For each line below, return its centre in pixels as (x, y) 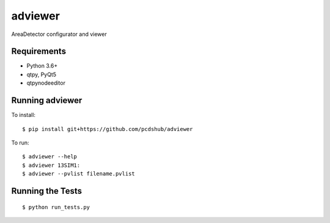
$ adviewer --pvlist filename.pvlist (79, 174)
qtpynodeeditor (46, 83)
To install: (24, 115)
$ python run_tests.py (56, 207)
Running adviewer (47, 101)
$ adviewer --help (50, 157)
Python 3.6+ (42, 66)
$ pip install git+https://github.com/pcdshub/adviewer (108, 129)
